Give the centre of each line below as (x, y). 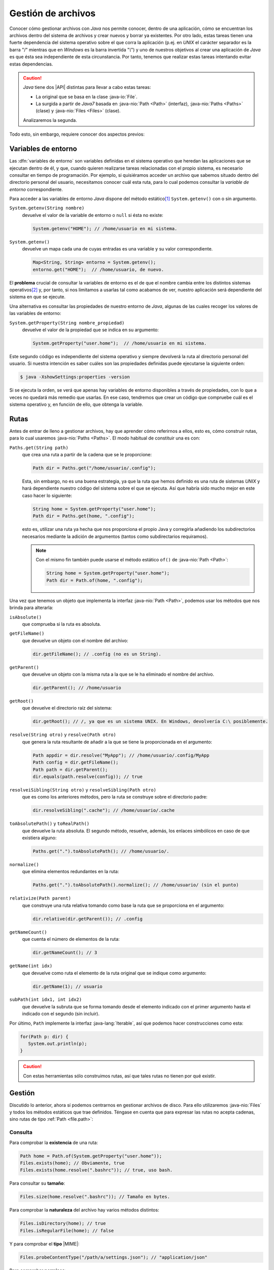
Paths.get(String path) (39, 448)
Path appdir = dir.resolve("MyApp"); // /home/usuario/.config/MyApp (121, 755)
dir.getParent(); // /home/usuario (77, 688)
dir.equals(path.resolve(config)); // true (88, 776)
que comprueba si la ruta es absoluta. (62, 624)
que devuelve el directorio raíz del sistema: (67, 708)
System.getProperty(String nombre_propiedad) (67, 323)
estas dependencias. (31, 64)
